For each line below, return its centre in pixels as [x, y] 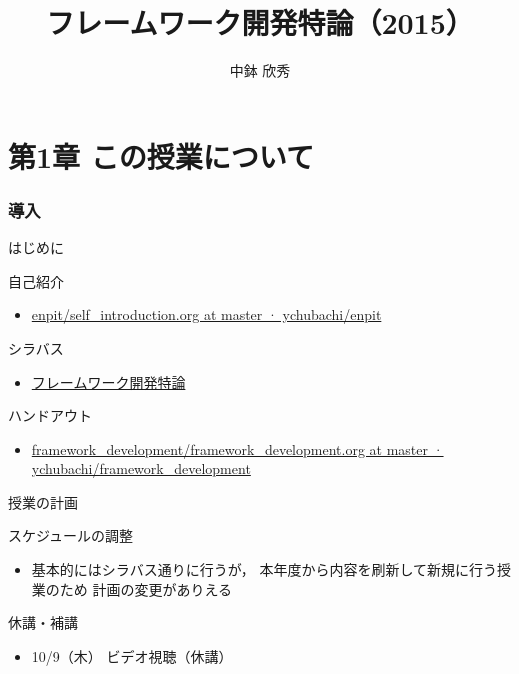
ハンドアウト [50, 415]
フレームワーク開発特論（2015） [260, 22]
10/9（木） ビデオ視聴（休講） [132, 655]
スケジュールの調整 [71, 535]
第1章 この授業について [161, 155]
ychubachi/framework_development [141, 468]
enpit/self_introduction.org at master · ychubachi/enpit [206, 314]
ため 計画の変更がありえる [146, 588]
